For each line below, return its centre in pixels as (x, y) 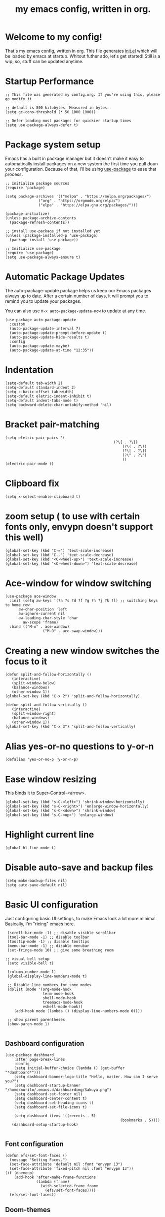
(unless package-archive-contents (41, 218)
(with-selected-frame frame (69, 1186)
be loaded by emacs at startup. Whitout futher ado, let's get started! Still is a (83, 56)
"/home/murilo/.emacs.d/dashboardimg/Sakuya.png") (58, 1090)
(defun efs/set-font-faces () (36, 1155)
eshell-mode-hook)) (63, 1007)
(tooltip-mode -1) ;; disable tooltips (48, 942)
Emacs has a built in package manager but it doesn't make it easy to (75, 158)
